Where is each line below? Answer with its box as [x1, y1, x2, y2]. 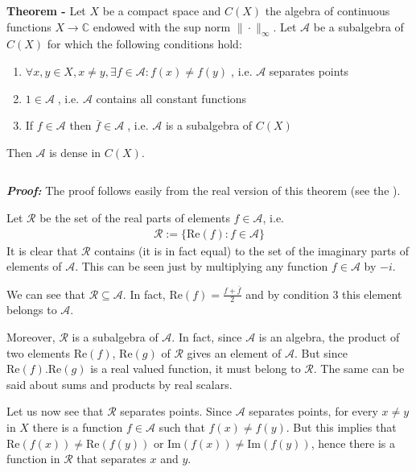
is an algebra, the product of [258, 329, 400, 346]
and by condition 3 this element [245, 285, 402, 302]
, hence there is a [311, 434, 396, 451]
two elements [6, 344, 70, 361]
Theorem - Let [6, 2, 86, 19]
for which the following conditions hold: [47, 35, 242, 52]
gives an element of [187, 344, 282, 361]
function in [6, 450, 60, 467]
